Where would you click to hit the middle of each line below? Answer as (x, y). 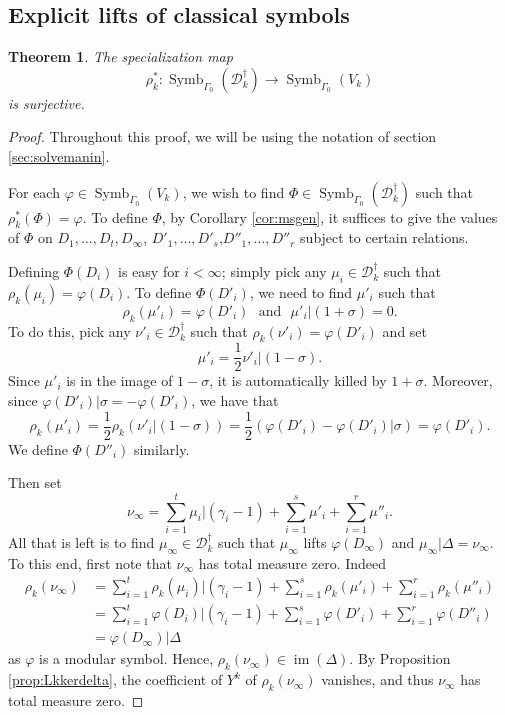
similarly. (161, 448)
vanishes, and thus (377, 679)
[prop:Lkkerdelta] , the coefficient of (115, 679)
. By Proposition (400, 658)
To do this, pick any (69, 330)
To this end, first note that (90, 562)
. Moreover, (458, 380)
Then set (35, 482)
